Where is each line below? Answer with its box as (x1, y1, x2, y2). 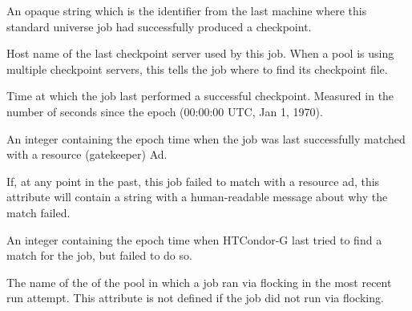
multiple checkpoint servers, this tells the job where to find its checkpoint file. (6, 60, 388, 77)
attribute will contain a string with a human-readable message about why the (6, 188, 388, 205)
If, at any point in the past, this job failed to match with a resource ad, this (6, 172, 380, 189)
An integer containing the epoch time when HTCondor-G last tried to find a (6, 231, 382, 248)
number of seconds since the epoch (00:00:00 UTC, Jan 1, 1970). (6, 103, 323, 119)
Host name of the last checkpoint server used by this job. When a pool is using (6, 45, 394, 62)
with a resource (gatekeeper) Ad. (6, 146, 168, 163)
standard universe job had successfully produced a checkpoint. (6, 18, 312, 34)
